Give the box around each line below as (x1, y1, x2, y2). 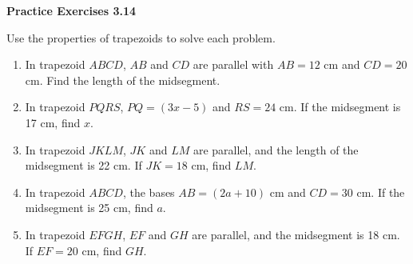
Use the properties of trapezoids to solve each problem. (6, 29, 276, 46)
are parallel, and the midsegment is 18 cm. (192, 226, 400, 242)
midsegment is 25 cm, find (25, 199, 153, 216)
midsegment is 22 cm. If (25, 157, 142, 174)
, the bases (122, 183, 175, 200)
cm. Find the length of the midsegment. (25, 71, 220, 88)
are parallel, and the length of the (193, 141, 359, 158)
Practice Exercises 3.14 (6, 2, 137, 18)
